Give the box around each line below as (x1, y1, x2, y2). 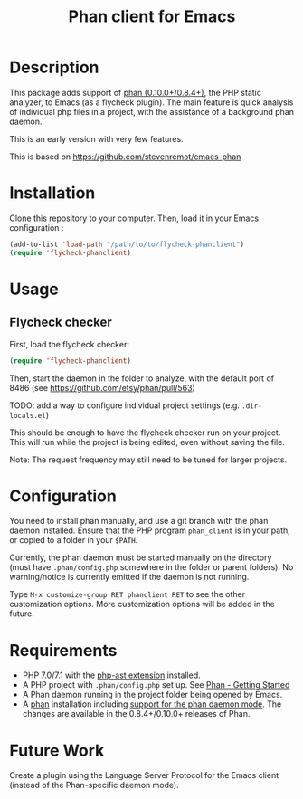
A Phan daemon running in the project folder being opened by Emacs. (22, 690, 283, 700)
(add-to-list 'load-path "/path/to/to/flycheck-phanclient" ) (9, 240, 245, 249)
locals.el (9, 411, 47, 420)
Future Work (9, 740, 105, 761)
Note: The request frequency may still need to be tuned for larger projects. (9, 454, 288, 465)
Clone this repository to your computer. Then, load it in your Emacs (9, 213, 260, 224)
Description (9, 57, 99, 78)
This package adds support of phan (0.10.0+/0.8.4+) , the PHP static (9, 87, 262, 98)
